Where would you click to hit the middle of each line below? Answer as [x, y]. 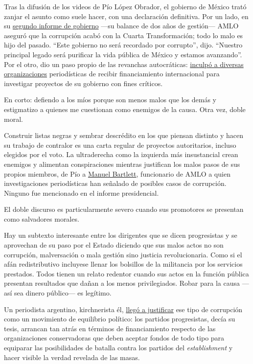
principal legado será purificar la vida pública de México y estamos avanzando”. [123, 54]
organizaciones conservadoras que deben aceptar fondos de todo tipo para [114, 338]
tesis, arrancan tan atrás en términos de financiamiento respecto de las [110, 328]
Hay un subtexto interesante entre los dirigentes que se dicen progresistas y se [121, 235]
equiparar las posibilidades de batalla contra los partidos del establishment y [118, 347]
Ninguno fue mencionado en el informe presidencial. [81, 193]
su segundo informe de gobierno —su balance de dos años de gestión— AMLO [121, 26]
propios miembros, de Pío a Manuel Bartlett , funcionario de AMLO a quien [117, 173]
